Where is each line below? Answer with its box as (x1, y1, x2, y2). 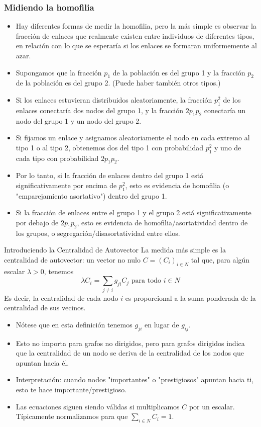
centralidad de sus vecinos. (4, 302, 86, 313)
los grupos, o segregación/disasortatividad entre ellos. (16, 227, 180, 238)
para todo (131, 277, 161, 285)
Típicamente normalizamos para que (16, 411, 128, 421)
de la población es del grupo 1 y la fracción (112, 67, 245, 77)
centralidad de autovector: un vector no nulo (4, 254, 141, 265)
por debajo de (16, 217, 59, 227)
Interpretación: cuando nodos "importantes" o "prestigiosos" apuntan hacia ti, (16, 374, 254, 385)
